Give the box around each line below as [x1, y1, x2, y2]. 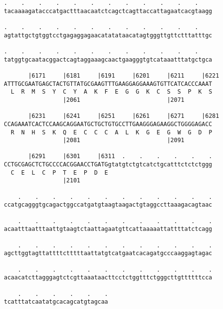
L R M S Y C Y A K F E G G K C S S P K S [11, 88, 212, 96]
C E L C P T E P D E [11, 169, 108, 176]
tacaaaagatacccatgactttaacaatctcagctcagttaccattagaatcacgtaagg [4, 7, 212, 15]
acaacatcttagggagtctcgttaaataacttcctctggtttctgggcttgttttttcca [4, 274, 212, 281]
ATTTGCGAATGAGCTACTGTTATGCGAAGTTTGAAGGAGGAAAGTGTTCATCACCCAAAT [4, 80, 212, 87]
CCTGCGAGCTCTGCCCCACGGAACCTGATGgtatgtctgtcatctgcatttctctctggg [4, 161, 212, 168]
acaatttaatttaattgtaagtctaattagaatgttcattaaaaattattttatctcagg [4, 226, 212, 233]
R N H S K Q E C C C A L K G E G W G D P [11, 129, 212, 136]
